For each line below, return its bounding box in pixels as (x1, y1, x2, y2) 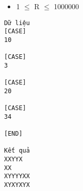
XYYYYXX (4, 173, 30, 180)
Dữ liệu (4, 19, 30, 27)
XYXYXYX (4, 181, 30, 189)
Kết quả (4, 147, 30, 155)
